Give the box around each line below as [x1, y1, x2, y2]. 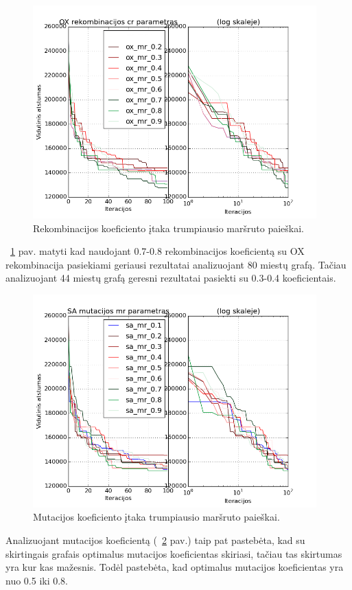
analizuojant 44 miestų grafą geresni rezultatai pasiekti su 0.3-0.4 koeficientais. [5, 271, 336, 285]
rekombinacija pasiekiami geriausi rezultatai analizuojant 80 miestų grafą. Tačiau [5, 257, 347, 271]
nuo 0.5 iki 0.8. [5, 573, 69, 587]
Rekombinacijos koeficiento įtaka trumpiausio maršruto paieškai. [33, 220, 304, 235]
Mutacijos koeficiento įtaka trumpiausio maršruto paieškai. [33, 510, 280, 524]
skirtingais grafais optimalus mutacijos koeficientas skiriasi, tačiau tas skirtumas [5, 546, 342, 560]
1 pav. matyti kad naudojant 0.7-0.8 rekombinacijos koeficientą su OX [10, 244, 305, 258]
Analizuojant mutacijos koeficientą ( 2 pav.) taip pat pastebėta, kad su [5, 532, 305, 547]
